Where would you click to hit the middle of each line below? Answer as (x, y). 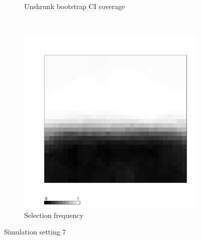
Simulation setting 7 (35, 232)
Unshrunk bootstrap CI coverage (75, 6)
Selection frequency (54, 215)
